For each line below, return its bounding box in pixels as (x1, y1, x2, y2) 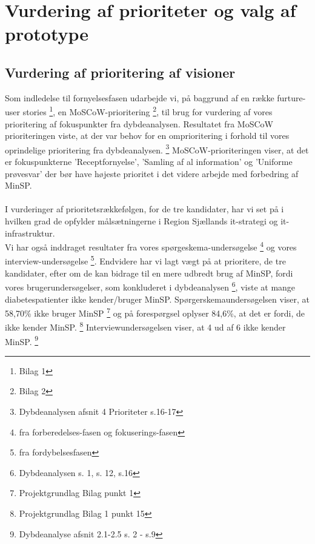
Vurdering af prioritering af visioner (5, 62, 236, 81)
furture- (277, 91, 306, 104)
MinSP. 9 (5, 333, 39, 348)
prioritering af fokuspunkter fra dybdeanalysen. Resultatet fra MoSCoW (5, 117, 273, 130)
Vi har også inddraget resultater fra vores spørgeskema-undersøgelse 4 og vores (5, 239, 297, 253)
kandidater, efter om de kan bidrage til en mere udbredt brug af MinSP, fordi (5, 266, 293, 279)
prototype (5, 21, 89, 46)
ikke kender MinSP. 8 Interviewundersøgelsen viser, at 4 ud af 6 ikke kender (5, 319, 286, 334)
